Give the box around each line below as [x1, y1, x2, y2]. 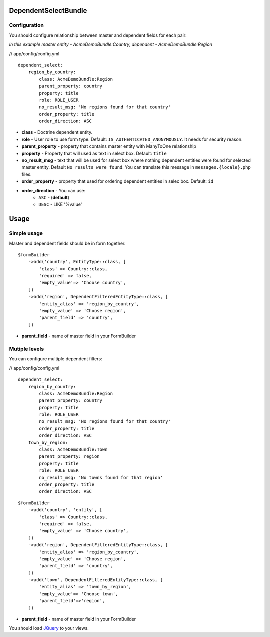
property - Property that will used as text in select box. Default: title [21, 150, 167, 156]
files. [21, 171, 32, 177]
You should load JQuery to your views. [9, 625, 89, 631]
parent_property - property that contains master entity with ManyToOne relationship [21, 143, 197, 149]
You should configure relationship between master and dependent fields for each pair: [9, 32, 187, 38]
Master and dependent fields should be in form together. [9, 240, 126, 246]
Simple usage [9, 230, 43, 237]
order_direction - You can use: [21, 187, 86, 193]
